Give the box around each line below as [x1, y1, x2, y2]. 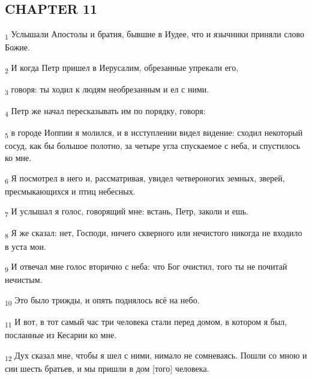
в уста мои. [5, 240, 46, 252]
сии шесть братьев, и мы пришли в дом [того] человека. [5, 362, 209, 374]
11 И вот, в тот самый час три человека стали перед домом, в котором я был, [5, 315, 287, 329]
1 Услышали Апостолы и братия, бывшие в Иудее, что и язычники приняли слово [5, 28, 305, 41]
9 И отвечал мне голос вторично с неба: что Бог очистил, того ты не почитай [5, 260, 287, 274]
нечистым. [5, 273, 43, 286]
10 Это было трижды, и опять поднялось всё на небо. [5, 293, 200, 308]
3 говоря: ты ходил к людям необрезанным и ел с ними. [5, 83, 209, 97]
